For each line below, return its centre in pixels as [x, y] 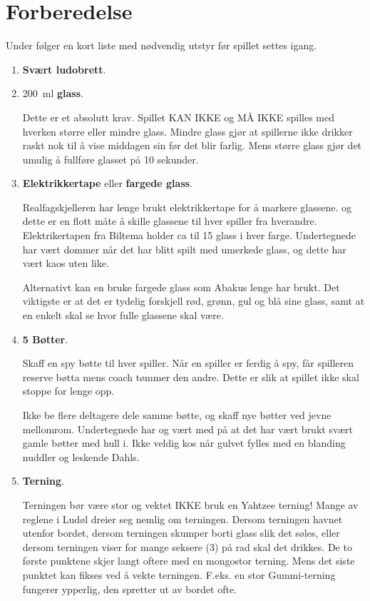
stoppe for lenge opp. [68, 391]
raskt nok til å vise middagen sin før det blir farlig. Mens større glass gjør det [192, 145]
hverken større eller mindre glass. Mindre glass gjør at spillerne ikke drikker [187, 131]
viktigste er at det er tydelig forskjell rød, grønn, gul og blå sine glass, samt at [194, 301]
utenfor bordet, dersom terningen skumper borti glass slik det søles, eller [181, 533]
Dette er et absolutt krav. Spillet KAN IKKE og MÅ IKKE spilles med [179, 117]
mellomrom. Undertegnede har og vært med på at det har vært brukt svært [187, 429]
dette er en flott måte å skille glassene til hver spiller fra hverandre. [170, 221]
